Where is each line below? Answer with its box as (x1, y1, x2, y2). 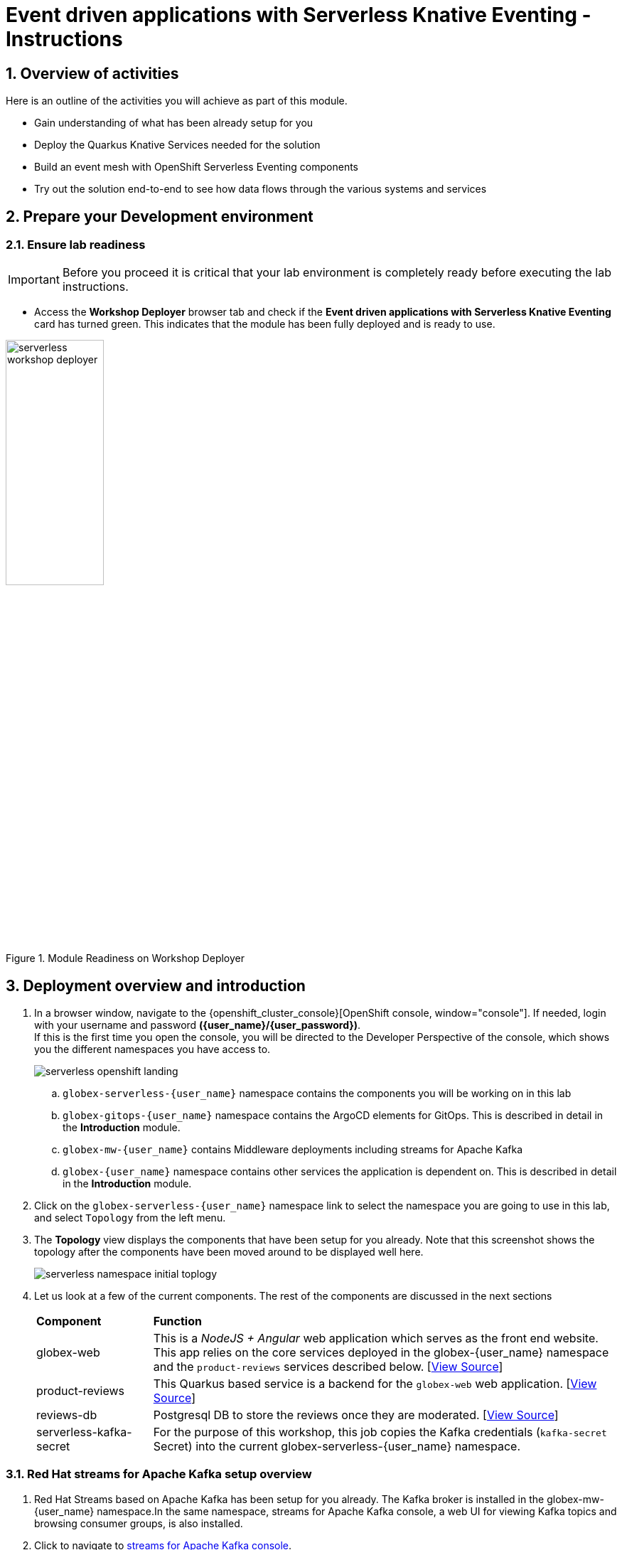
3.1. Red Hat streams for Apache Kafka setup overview (6, 1467, 312, 1482)
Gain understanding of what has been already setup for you (34, 117, 313, 129)
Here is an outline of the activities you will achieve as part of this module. (6, 95, 348, 107)
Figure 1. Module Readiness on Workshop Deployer (6, 952, 245, 965)
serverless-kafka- (36, 1425, 132, 1440)
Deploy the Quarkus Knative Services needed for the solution (34, 139, 321, 151)
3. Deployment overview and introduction (6, 976, 306, 995)
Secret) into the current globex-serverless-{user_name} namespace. (153, 1439, 520, 1454)
